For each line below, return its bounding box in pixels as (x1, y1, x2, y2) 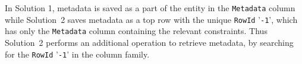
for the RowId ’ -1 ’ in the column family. (5, 48, 150, 60)
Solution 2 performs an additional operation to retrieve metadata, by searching (5, 36, 294, 48)
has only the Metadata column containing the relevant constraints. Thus (5, 25, 268, 37)
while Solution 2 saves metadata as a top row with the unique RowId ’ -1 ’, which (5, 13, 298, 25)
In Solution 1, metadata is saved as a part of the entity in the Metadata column (5, 2, 295, 14)
